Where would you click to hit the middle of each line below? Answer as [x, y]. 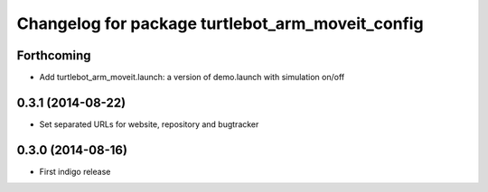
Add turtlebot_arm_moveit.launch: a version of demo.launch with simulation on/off [192, 78]
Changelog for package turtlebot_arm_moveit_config [220, 23]
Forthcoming [54, 55]
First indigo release [75, 171]
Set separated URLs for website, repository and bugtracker [149, 124]
